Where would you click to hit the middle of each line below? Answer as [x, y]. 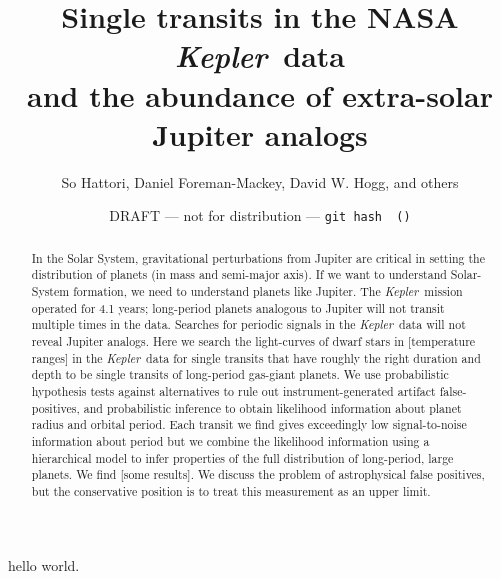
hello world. [44, 564]
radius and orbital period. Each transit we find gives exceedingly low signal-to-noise [249, 424]
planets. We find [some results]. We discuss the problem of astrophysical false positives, [258, 474]
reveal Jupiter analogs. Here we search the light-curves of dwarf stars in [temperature [253, 341]
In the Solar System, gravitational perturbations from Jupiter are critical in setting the [258, 257]
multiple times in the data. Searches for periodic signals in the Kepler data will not [248, 324]
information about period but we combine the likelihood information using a [230, 440]
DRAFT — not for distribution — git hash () [260, 215]
